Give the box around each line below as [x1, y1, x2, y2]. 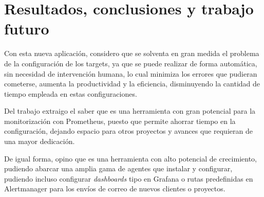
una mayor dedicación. [4, 136, 75, 147]
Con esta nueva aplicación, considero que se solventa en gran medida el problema [4, 48, 259, 59]
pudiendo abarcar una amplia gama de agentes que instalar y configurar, [4, 163, 233, 174]
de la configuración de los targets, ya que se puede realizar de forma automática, [4, 58, 257, 68]
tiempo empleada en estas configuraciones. [4, 88, 137, 99]
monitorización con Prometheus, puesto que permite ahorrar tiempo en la [4, 115, 236, 126]
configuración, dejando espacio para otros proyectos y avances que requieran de [4, 126, 253, 136]
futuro [4, 18, 49, 39]
